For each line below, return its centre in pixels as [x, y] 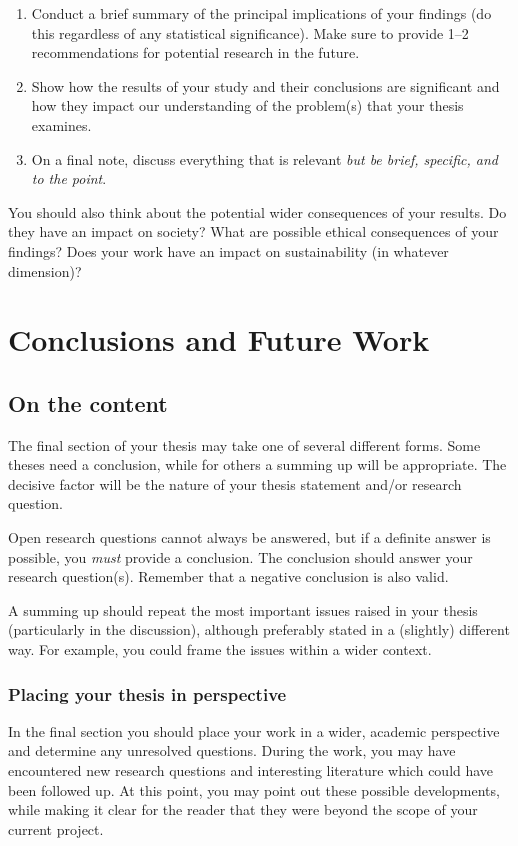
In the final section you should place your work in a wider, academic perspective [254, 730]
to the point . [69, 178]
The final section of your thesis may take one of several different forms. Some [244, 444]
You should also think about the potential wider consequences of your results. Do [257, 211]
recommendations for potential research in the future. [195, 52]
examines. [61, 124]
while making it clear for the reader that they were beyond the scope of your [243, 809]
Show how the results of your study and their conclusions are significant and [265, 85]
